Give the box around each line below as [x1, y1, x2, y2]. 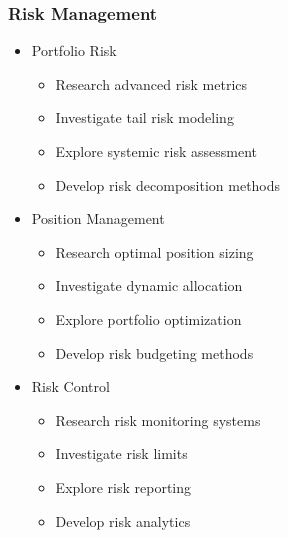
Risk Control [31, 376, 110, 397]
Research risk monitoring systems [55, 409, 261, 430]
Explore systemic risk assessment [55, 141, 258, 161]
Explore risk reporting [55, 476, 192, 497]
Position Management [31, 208, 165, 229]
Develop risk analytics [55, 510, 191, 531]
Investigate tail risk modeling [55, 107, 234, 128]
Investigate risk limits [55, 443, 188, 464]
